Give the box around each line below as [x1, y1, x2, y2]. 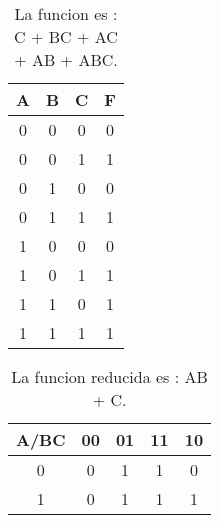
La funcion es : [14, 2, 118, 25]
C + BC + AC [14, 25, 118, 48]
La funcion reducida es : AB [11, 365, 208, 388]
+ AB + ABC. [14, 48, 118, 71]
